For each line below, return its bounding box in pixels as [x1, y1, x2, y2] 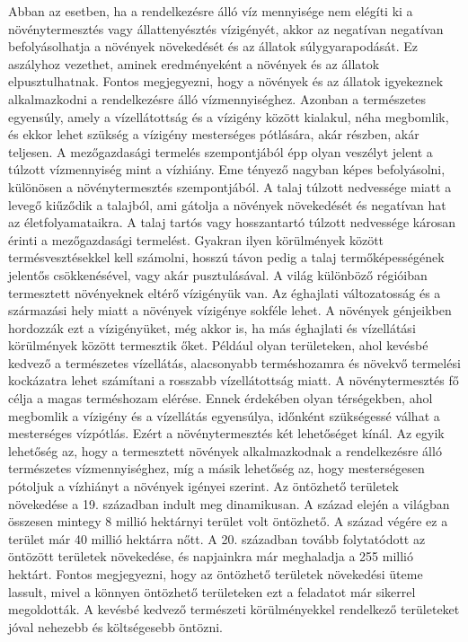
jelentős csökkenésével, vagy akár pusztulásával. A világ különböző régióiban [8, 265, 428, 284]
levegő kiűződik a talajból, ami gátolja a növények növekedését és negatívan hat [8, 195, 446, 214]
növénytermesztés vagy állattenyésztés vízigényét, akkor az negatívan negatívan [8, 19, 444, 38]
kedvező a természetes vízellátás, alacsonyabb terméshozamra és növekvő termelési [8, 353, 461, 372]
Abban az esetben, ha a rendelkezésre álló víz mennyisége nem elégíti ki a [8, 2, 413, 20]
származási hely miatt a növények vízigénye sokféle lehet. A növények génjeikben [8, 301, 452, 320]
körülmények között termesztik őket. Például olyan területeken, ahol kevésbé [8, 336, 428, 355]
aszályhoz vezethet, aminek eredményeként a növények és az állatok [8, 54, 380, 73]
